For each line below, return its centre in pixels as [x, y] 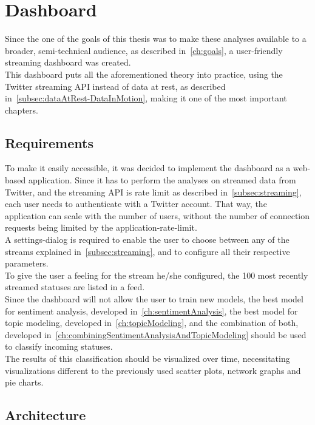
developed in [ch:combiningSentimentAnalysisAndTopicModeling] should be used [156, 334]
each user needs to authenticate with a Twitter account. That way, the [136, 204]
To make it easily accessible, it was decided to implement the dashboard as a [148, 168]
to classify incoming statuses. [59, 346]
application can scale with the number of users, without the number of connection [157, 215]
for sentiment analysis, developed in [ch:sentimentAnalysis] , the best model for [151, 311]
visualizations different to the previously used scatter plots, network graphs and [153, 370]
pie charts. [24, 382]
